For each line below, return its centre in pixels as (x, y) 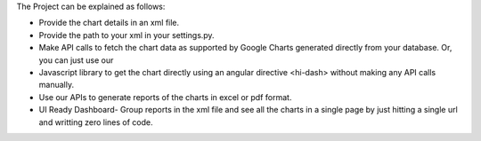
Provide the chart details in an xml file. (109, 23)
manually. (57, 85)
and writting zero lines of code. (96, 122)
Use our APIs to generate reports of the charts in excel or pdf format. (165, 97)
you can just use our (76, 60)
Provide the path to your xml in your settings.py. (126, 35)
